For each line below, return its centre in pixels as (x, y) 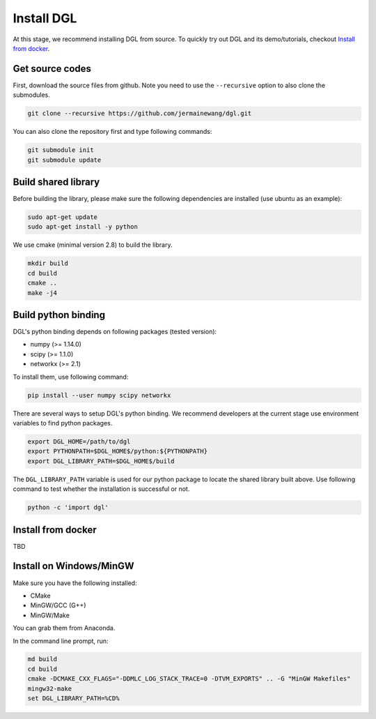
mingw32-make (50, 688)
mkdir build (48, 264)
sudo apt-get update (62, 217)
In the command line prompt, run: (61, 641)
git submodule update (64, 160)
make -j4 (42, 293)
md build (42, 659)
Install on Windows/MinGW (74, 566)
